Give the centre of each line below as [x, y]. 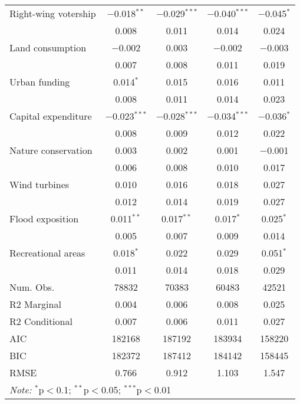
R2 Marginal [35, 304]
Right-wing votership [53, 13]
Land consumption [48, 47]
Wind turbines [39, 184]
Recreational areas [47, 253]
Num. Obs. [32, 287]
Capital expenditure [51, 116]
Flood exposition [44, 219]
